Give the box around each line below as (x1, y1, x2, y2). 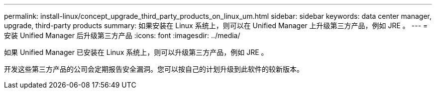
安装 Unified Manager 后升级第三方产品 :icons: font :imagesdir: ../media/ (4, 31, 240, 40)
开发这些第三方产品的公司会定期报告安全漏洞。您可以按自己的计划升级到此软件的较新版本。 (4, 65, 304, 73)
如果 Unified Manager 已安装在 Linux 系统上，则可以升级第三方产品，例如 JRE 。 (4, 48, 268, 56)
